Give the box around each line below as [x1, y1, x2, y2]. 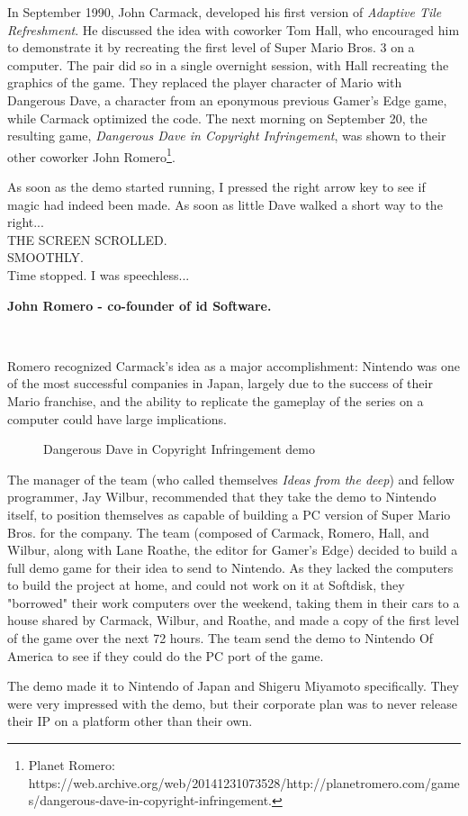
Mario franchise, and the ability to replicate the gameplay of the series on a [7, 391, 424, 410]
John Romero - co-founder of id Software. [7, 295, 272, 314]
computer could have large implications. [7, 409, 227, 428]
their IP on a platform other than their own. [7, 712, 253, 730]
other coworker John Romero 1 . [7, 144, 175, 166]
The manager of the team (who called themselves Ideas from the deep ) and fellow [7, 469, 454, 488]
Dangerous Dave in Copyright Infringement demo [43, 440, 315, 458]
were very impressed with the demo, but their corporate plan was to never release [7, 694, 457, 712]
